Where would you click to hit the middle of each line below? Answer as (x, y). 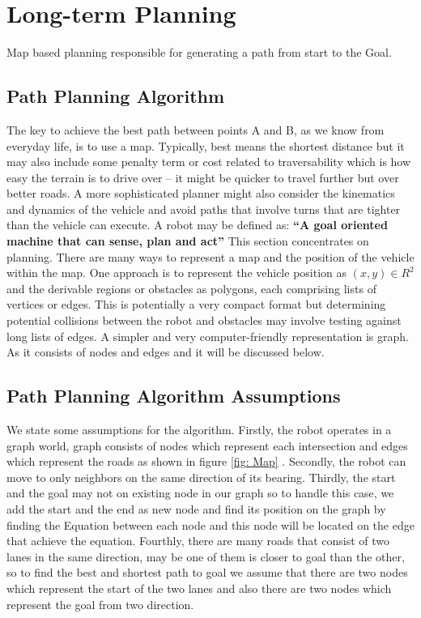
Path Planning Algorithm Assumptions (174, 396)
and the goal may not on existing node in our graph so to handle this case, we (200, 493)
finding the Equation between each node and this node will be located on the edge (210, 524)
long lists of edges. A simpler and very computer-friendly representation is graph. (208, 336)
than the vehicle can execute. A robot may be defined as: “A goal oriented (197, 225)
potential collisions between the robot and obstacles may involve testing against (204, 320)
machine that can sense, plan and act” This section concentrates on (188, 241)
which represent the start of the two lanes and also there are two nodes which (199, 588)
